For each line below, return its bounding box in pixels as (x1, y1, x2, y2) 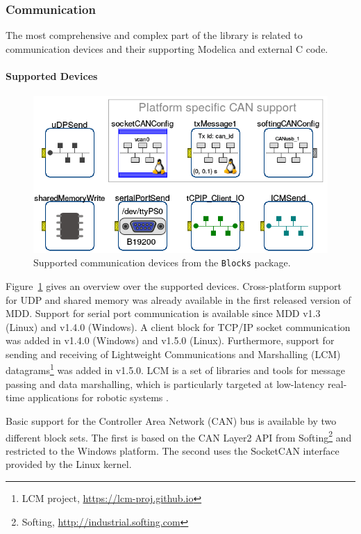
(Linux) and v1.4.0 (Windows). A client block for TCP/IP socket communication (6, 319, 351, 334)
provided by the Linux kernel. (6, 457, 132, 471)
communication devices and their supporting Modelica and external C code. (6, 41, 328, 56)
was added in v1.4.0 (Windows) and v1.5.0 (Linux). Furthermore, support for (6, 333, 335, 348)
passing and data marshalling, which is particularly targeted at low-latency (6, 376, 325, 391)
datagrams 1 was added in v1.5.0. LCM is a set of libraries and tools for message (6, 361, 346, 378)
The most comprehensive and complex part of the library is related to (6, 28, 303, 42)
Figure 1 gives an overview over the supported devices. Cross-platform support (6, 278, 342, 293)
